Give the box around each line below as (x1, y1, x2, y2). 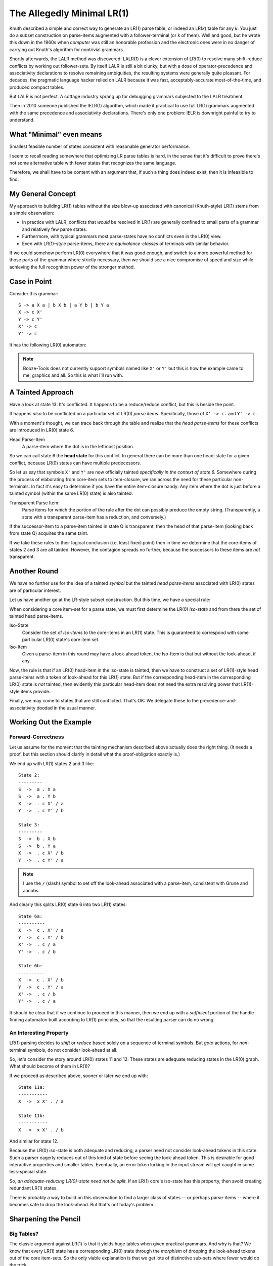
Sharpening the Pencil (9, 1214, 81, 1223)
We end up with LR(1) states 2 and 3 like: (9, 760, 95, 767)
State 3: (18, 822, 40, 827)
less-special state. (9, 1169, 48, 1175)
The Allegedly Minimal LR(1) (9, 8, 129, 19)
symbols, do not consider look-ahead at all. (27, 1047, 118, 1053)
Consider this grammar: (9, 290, 59, 296)
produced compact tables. (9, 84, 65, 90)
